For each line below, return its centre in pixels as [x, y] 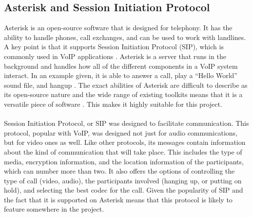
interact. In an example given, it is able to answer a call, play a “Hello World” [121, 75]
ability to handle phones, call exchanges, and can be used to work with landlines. [125, 37]
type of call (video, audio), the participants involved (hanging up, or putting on [123, 180]
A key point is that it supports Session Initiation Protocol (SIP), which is [114, 47]
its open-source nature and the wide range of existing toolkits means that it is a [123, 94]
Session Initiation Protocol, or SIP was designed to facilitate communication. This [126, 123]
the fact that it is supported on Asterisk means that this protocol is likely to [118, 199]
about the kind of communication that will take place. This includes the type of [123, 151]
